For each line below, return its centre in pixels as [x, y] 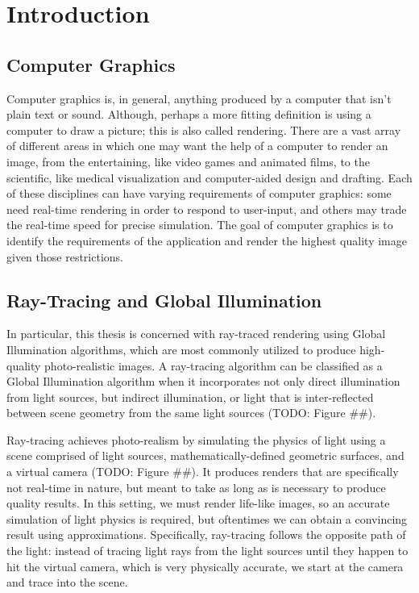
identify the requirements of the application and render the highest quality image [207, 240]
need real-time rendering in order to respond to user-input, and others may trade [207, 209]
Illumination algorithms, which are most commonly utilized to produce [181, 349]
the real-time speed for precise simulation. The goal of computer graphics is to [200, 225]
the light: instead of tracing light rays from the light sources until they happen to [207, 551]
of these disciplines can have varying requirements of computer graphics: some [199, 193]
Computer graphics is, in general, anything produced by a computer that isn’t [199, 98]
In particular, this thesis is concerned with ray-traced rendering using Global [196, 334]
